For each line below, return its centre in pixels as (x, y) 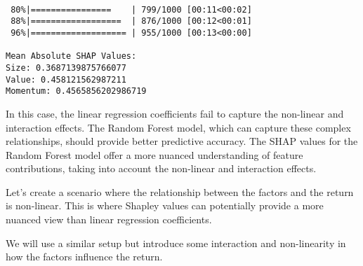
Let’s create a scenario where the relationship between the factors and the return (180, 191)
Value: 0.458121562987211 (66, 79)
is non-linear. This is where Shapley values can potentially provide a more (165, 205)
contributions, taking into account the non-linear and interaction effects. (161, 168)
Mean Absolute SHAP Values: (71, 56)
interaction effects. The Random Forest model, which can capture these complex (178, 127)
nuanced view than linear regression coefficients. (109, 219)
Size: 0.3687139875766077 (66, 68)
